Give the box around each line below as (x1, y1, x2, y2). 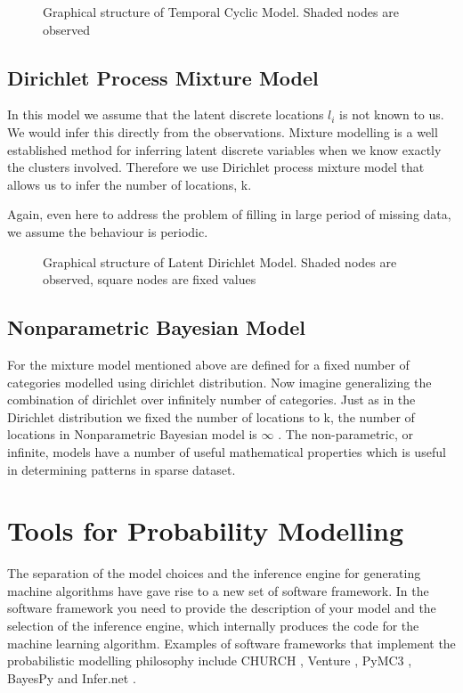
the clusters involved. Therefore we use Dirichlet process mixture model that (7, 158, 425, 176)
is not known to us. (339, 105, 444, 124)
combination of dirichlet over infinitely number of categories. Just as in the (7, 390, 416, 409)
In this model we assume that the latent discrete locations (7, 105, 324, 124)
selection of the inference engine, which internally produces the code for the (7, 616, 419, 634)
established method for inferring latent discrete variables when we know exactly (7, 140, 442, 159)
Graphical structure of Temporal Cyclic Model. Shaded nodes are (43, 3, 399, 20)
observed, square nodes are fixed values (43, 270, 256, 289)
